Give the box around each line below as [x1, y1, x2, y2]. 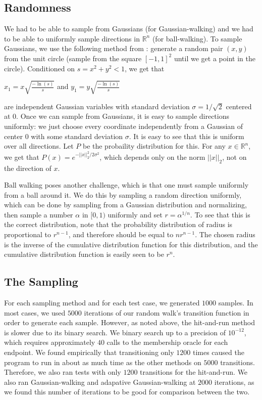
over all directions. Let [4, 141, 74, 151]
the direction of [4, 162, 51, 173]
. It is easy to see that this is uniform [129, 130, 244, 141]
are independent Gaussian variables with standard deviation [4, 101, 190, 111]
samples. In [218, 297, 253, 308]
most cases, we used [4, 307, 66, 318]
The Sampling [4, 274, 78, 289]
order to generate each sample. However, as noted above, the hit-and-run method [4, 317, 255, 328]
